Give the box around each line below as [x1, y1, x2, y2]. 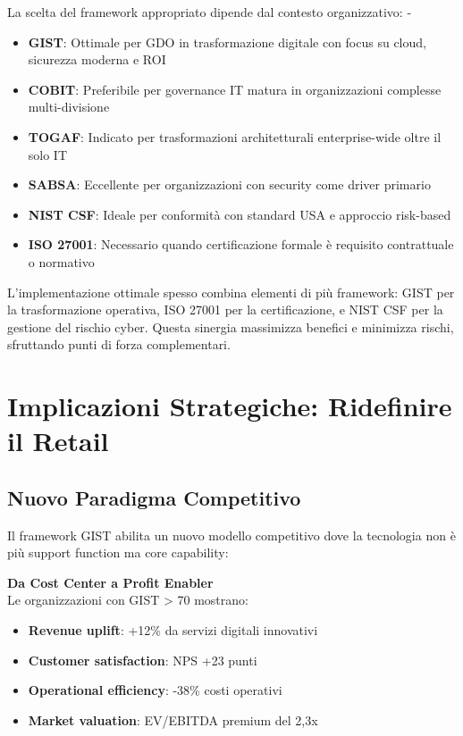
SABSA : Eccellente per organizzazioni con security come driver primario [28, 175, 431, 194]
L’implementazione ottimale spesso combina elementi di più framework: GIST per [7, 282, 455, 301]
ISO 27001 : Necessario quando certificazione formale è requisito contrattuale [28, 235, 454, 254]
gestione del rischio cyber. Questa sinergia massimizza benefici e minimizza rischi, [7, 317, 454, 336]
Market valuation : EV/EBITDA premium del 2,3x [28, 710, 318, 729]
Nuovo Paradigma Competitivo [7, 483, 301, 511]
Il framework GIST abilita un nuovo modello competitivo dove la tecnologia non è [7, 525, 456, 544]
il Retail [7, 422, 109, 459]
